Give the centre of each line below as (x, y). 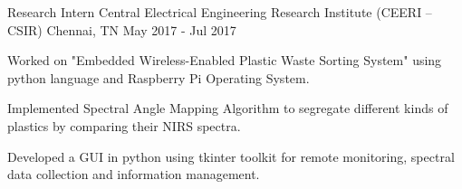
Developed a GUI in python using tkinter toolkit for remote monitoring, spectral (231, 156)
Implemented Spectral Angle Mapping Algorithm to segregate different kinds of (228, 108)
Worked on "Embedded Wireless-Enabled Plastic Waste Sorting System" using (225, 60)
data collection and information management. (134, 174)
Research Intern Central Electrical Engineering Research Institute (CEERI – (220, 12)
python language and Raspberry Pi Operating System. (159, 77)
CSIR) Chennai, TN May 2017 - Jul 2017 (122, 29)
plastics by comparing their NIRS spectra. (124, 125)
